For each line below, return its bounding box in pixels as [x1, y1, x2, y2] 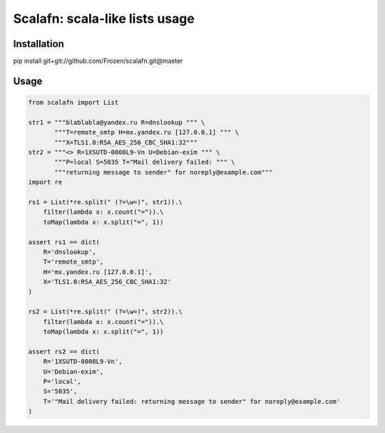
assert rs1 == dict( [28, 238, 100, 246]
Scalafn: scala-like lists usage [13, 11, 195, 26]
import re [28, 178, 63, 187]
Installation [13, 38, 64, 50]
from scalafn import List [28, 98, 119, 107]
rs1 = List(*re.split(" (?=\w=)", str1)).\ [28, 198, 183, 206]
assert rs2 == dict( [28, 348, 100, 355]
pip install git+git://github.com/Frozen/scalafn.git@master [13, 57, 183, 66]
